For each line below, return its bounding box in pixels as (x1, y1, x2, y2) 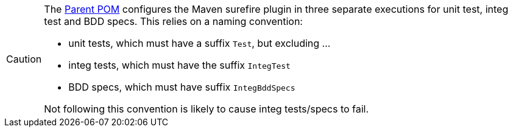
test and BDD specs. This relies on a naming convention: (44, 15, 303, 27)
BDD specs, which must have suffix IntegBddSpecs (68, 81, 295, 93)
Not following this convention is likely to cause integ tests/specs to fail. (44, 103, 369, 115)
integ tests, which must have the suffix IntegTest (68, 59, 291, 71)
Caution (6, 53, 42, 65)
